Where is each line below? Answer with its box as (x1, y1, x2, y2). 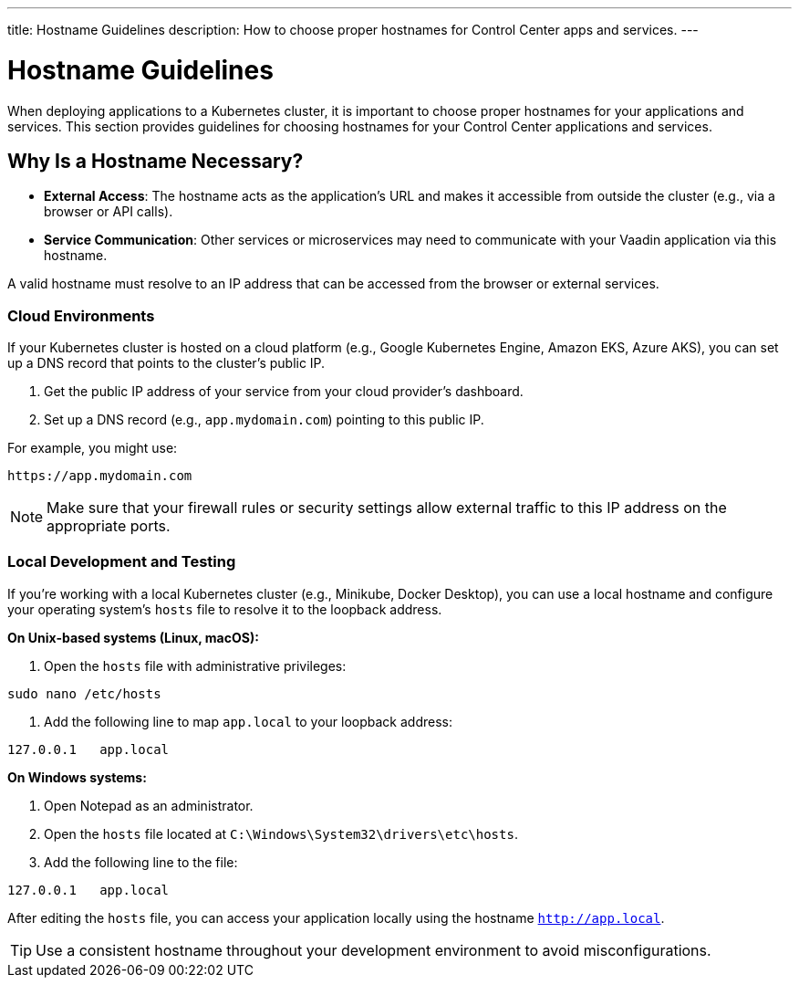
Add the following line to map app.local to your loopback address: (44, 713, 453, 729)
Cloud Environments (7, 306, 155, 325)
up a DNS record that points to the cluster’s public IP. (7, 355, 326, 372)
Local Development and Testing (7, 552, 236, 571)
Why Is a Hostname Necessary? (7, 149, 304, 173)
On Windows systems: (7, 769, 147, 785)
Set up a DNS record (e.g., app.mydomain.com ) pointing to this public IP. (44, 412, 484, 428)
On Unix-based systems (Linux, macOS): (7, 629, 259, 645)
